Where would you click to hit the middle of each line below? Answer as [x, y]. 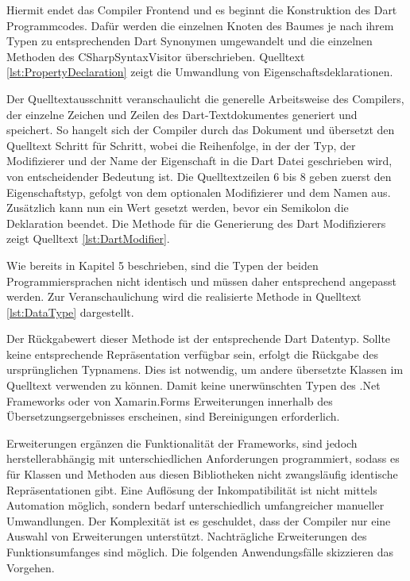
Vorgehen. [31, 567]
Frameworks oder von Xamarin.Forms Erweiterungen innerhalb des [170, 400]
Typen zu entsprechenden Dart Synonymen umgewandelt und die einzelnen [190, 41]
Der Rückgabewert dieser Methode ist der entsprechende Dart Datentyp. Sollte [199, 339]
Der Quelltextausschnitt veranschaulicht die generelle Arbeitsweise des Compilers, [205, 98]
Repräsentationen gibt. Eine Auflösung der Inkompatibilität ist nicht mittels [192, 489]
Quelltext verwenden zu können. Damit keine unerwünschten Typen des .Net [193, 385]
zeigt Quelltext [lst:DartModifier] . [88, 239]
